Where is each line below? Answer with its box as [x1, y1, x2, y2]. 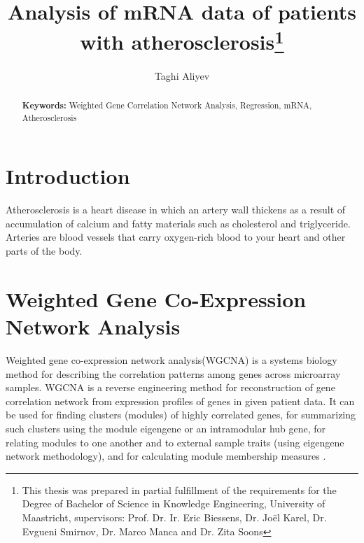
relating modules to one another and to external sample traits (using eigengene [6, 435, 344, 449]
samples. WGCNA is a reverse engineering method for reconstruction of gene [6, 380, 335, 395]
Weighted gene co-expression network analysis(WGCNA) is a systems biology [6, 352, 337, 367]
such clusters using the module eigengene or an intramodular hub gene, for [6, 421, 326, 435]
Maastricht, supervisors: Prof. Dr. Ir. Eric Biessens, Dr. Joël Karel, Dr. [22, 509, 327, 524]
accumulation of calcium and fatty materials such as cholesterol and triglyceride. [6, 216, 351, 230]
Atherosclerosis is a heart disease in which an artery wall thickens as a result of [6, 202, 346, 217]
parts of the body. [6, 244, 83, 258]
